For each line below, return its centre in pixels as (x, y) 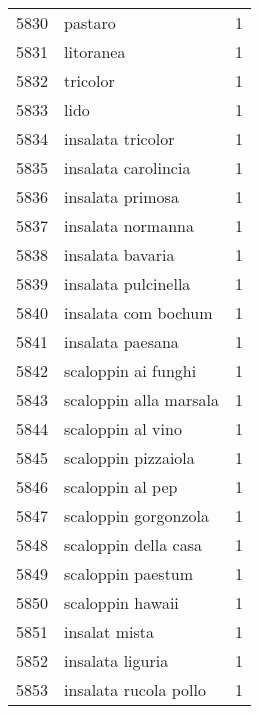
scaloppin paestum (129, 573)
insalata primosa (121, 196)
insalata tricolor (119, 138)
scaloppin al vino (123, 428)
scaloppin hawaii (121, 602)
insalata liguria (116, 660)
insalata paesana (121, 341)
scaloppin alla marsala (141, 399)
